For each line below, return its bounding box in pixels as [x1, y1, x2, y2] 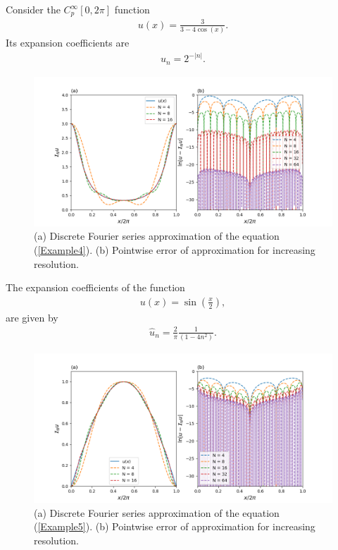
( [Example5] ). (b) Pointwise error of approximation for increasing [34, 519, 315, 534]
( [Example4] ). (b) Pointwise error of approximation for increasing [34, 243, 315, 257]
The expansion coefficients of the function [6, 280, 185, 295]
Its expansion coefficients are [6, 35, 130, 50]
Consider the [6, 2, 61, 16]
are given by [6, 310, 58, 324]
